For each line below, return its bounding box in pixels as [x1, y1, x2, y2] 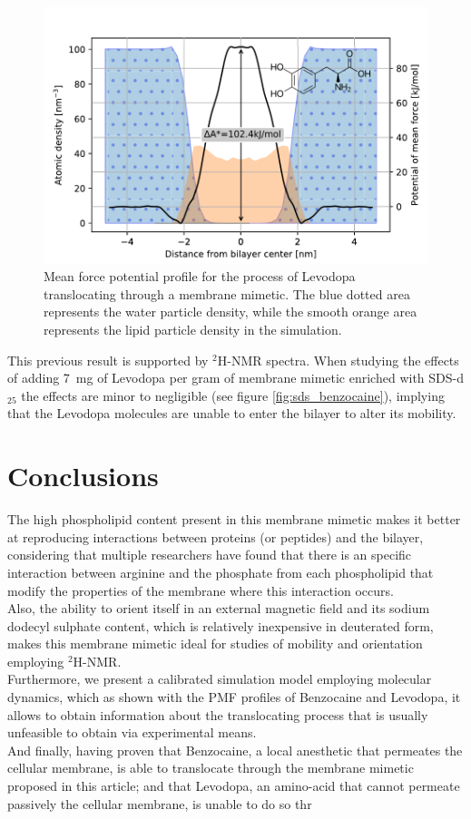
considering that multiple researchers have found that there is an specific [7, 545, 412, 564]
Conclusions [7, 457, 159, 494]
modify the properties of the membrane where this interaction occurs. [7, 580, 394, 600]
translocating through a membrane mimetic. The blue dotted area [44, 284, 410, 303]
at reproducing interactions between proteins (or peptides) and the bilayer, [7, 527, 424, 546]
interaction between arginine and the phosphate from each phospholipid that [7, 562, 434, 581]
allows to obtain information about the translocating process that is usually [7, 705, 428, 724]
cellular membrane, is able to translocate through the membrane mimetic [7, 758, 414, 777]
